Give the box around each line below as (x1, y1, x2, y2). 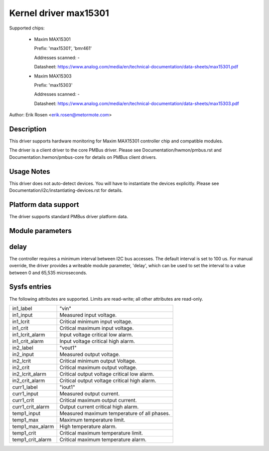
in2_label (12, 344, 33, 351)
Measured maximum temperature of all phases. (59, 410, 170, 417)
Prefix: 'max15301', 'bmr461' (34, 45, 92, 51)
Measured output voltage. (59, 351, 121, 358)
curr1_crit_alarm (12, 403, 50, 410)
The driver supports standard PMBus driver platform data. (9, 213, 128, 219)
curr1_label (12, 384, 38, 391)
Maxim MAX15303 (34, 73, 72, 79)
